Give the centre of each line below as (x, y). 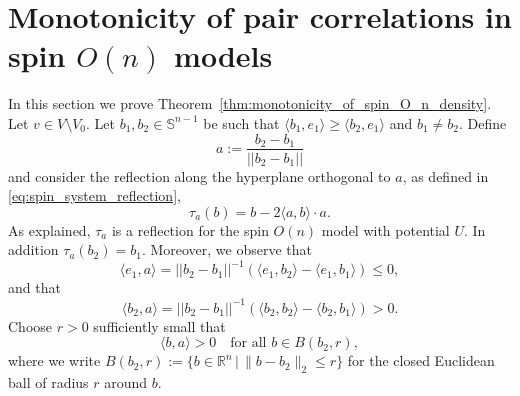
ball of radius (48, 381)
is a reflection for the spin (190, 229)
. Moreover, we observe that (226, 249)
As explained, (49, 229)
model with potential (385, 229)
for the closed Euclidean (421, 360)
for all (248, 343)
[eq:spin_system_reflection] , (94, 195)
